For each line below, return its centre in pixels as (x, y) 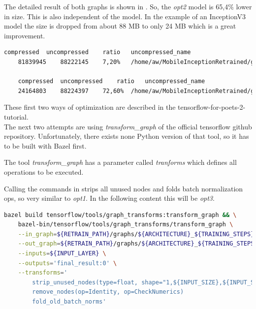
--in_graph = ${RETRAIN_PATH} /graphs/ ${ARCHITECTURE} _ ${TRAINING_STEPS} (136, 234)
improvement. (25, 35)
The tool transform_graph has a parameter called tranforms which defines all (120, 162)
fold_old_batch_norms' (69, 302)
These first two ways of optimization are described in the (90, 107)
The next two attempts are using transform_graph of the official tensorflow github (128, 126)
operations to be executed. (44, 171)
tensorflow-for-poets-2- (212, 107)
